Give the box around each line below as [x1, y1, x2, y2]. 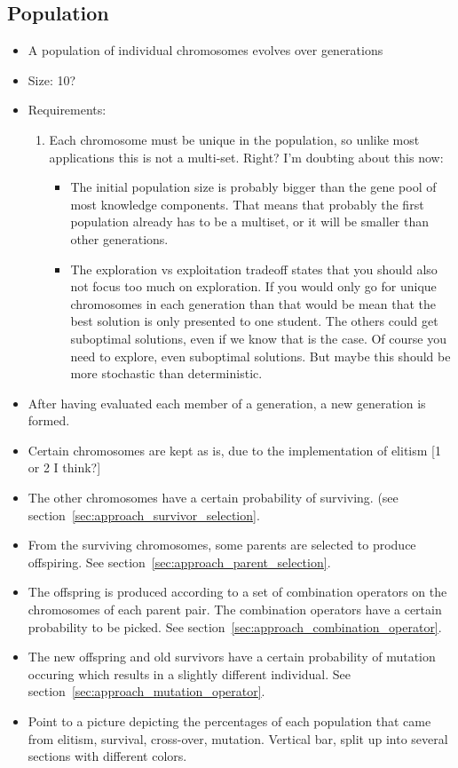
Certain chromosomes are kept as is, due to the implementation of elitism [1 [28, 440, 441, 459]
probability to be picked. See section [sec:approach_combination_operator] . [28, 617, 442, 636]
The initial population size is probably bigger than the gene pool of [70, 178, 437, 196]
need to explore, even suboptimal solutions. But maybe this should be [70, 346, 451, 365]
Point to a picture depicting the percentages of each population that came [28, 712, 431, 731]
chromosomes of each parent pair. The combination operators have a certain [28, 600, 442, 619]
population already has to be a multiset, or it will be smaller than [70, 212, 430, 231]
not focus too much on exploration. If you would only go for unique [70, 277, 437, 296]
